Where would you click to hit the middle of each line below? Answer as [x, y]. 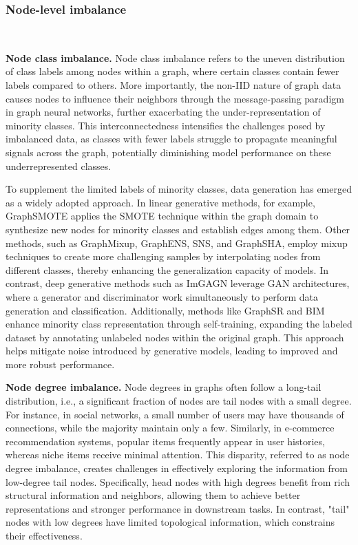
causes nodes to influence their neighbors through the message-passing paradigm [175, 98]
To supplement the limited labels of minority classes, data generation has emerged [179, 189]
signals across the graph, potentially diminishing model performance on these [168, 152]
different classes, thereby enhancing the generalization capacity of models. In [167, 269]
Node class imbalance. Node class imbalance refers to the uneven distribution [175, 57]
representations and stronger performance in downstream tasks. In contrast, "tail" [178, 508]
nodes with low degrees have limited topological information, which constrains [170, 522]
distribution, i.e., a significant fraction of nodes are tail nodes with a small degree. [179, 401]
